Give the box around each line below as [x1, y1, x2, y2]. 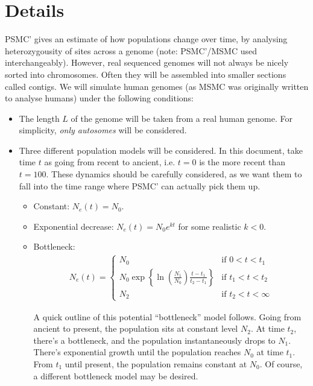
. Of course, [259, 357, 303, 370]
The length [19, 112, 60, 124]
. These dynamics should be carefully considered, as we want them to [46, 168, 302, 180]
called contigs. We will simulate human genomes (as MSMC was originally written [5, 80, 309, 92]
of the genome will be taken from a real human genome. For [71, 112, 292, 124]
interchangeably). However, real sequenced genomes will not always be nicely [5, 56, 289, 69]
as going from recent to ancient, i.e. [44, 156, 175, 168]
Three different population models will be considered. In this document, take [19, 144, 303, 156]
